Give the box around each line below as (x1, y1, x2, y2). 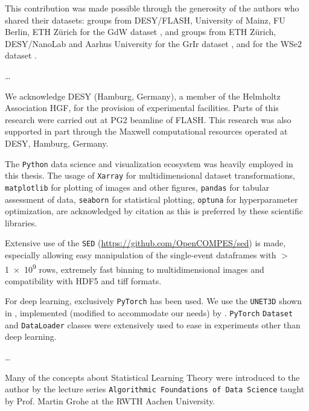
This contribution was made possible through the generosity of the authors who (5, 2, 299, 14)
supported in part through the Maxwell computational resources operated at (5, 125, 288, 138)
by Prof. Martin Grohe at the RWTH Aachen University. (5, 394, 215, 407)
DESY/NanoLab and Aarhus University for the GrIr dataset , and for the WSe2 (5, 37, 302, 49)
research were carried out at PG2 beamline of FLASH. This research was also (5, 113, 291, 126)
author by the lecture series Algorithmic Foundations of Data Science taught (5, 383, 305, 395)
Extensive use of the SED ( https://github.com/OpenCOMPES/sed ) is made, (5, 237, 286, 249)
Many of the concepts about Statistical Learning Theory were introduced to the (5, 371, 300, 383)
